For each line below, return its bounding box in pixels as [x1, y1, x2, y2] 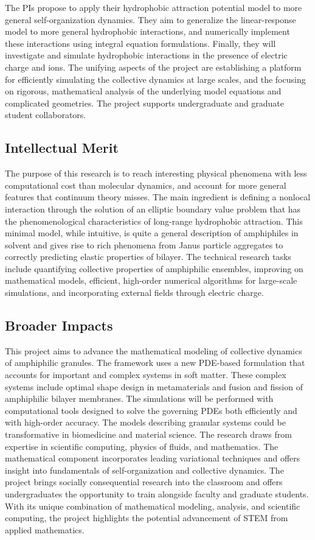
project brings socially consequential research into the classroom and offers [5, 475, 283, 488]
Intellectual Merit [5, 138, 119, 157]
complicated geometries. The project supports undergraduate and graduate [5, 96, 284, 109]
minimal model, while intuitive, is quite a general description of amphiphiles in [5, 226, 299, 239]
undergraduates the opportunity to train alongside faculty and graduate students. [5, 488, 309, 500]
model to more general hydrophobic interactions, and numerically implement [5, 25, 290, 38]
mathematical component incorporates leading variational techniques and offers [5, 452, 300, 465]
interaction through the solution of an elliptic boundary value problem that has [5, 202, 301, 215]
